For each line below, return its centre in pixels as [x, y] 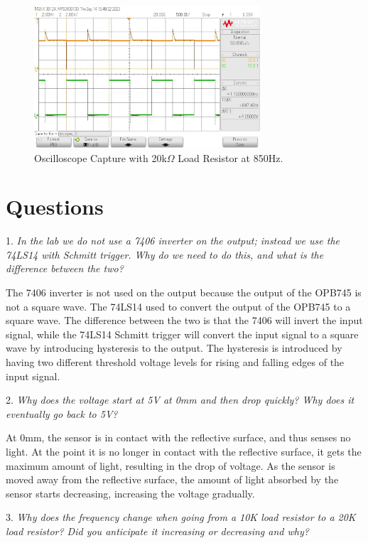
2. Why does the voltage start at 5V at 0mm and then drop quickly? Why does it [180, 400]
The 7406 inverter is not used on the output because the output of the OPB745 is [184, 292]
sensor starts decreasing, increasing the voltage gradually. [130, 493]
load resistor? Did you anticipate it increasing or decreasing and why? [157, 531]
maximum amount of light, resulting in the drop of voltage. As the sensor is [171, 465]
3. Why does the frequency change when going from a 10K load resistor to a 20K [181, 517]
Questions [55, 206]
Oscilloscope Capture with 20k [101, 157]
